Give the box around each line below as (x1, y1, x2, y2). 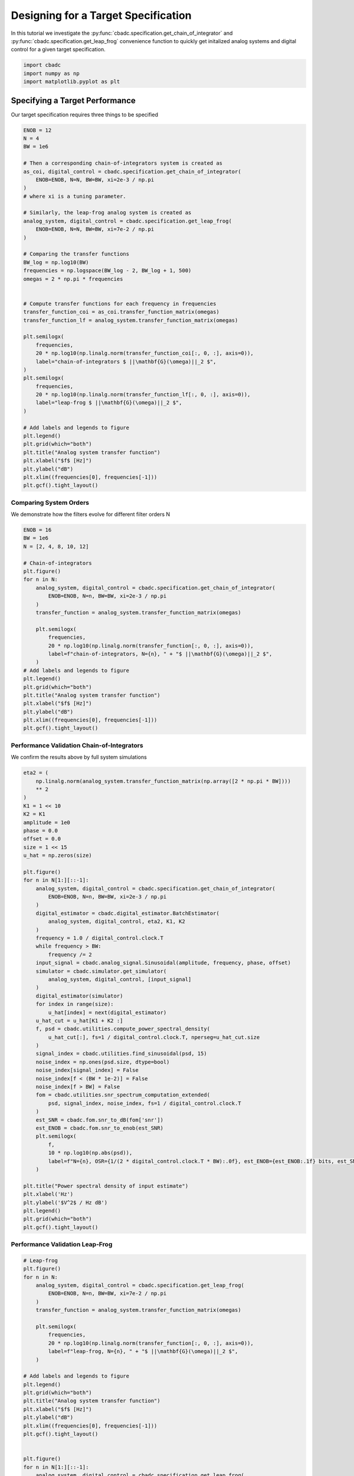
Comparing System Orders (11, 498, 90, 507)
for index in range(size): (35, 1001, 114, 1008)
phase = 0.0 (23, 827, 58, 834)
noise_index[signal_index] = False (35, 1067, 139, 1074)
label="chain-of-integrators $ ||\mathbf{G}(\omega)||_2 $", (35, 358, 217, 365)
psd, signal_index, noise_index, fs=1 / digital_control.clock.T (48, 1100, 241, 1106)
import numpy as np (23, 70, 80, 77)
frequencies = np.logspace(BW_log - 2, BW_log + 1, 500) (23, 267, 192, 274)
